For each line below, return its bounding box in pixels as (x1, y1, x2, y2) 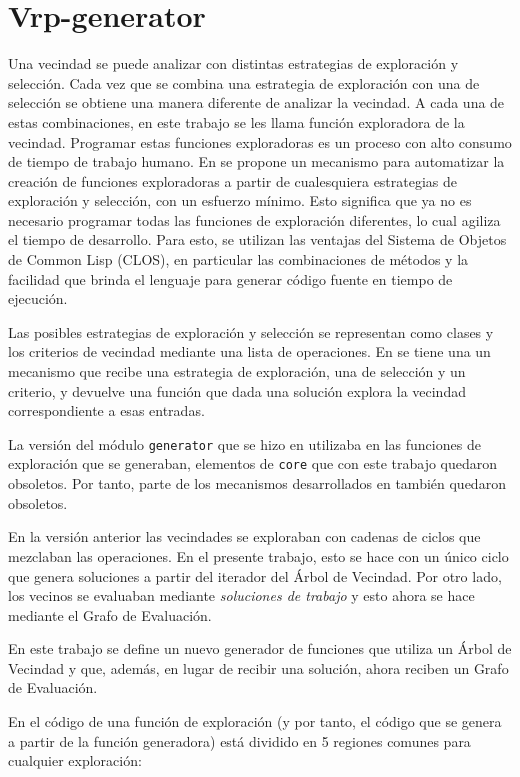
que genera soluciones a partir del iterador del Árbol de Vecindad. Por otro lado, (8, 565, 502, 586)
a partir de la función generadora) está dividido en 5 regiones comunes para (8, 730, 471, 751)
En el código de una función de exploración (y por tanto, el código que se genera (8, 711, 502, 732)
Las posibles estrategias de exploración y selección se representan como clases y (8, 321, 494, 342)
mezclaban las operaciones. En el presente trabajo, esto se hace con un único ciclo (8, 545, 509, 566)
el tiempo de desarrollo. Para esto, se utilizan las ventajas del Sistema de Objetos (8, 229, 507, 250)
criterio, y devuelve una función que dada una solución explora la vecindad (8, 380, 466, 401)
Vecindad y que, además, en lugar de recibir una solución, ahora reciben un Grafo (8, 657, 509, 678)
